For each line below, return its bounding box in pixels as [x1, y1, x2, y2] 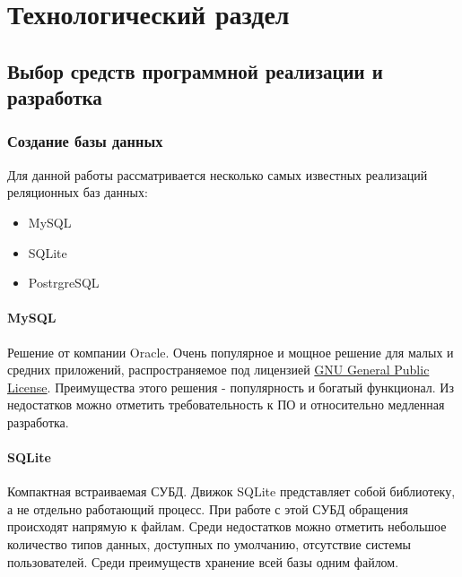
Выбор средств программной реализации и [7, 56, 383, 84]
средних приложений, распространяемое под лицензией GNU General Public [7, 360, 430, 379]
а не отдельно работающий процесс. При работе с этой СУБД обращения [7, 499, 408, 518]
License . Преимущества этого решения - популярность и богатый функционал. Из [7, 377, 454, 396]
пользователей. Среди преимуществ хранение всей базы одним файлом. [7, 552, 399, 571]
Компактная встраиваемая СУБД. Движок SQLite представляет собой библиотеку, [7, 482, 456, 501]
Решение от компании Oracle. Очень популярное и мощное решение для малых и [7, 342, 454, 361]
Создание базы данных [7, 130, 163, 152]
